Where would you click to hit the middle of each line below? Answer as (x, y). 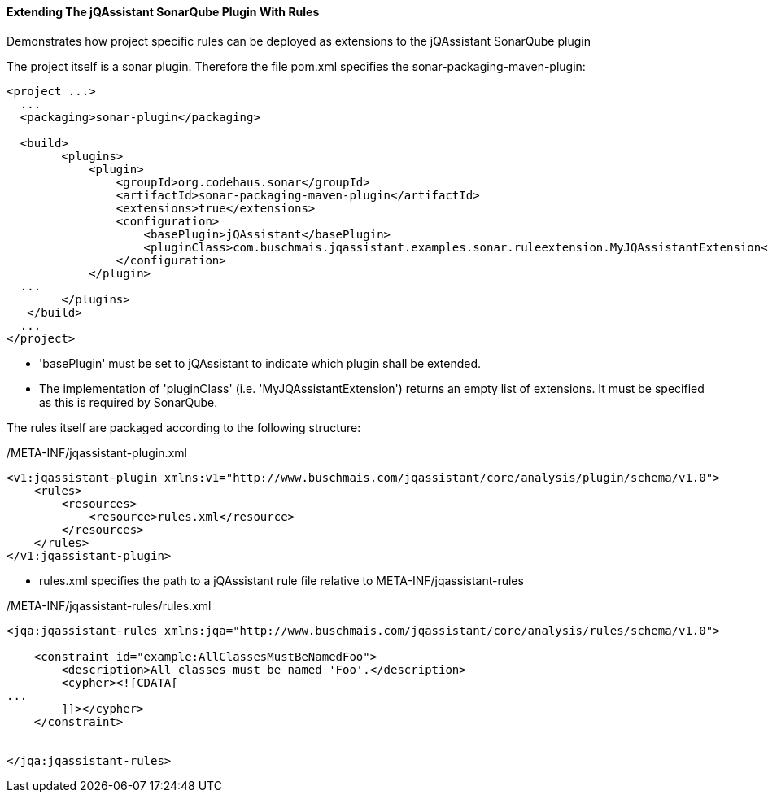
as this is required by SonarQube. (129, 402)
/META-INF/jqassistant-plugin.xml (97, 452)
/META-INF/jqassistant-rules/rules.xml (109, 605)
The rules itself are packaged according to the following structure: (184, 427)
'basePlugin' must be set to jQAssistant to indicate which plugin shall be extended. (260, 363)
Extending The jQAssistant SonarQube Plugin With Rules (163, 12)
